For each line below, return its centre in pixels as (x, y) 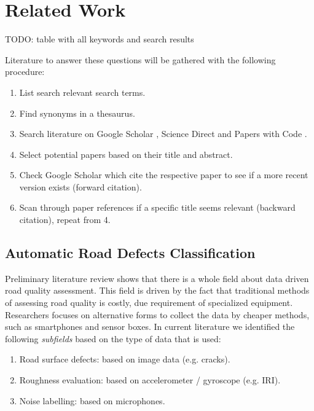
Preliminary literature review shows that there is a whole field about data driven (157, 278)
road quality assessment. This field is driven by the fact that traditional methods (157, 290)
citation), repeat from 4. (65, 220)
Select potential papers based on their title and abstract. (126, 154)
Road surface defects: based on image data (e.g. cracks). (125, 359)
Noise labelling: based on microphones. (92, 400)
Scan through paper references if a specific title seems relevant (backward (157, 207)
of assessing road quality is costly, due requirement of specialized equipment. (149, 303)
